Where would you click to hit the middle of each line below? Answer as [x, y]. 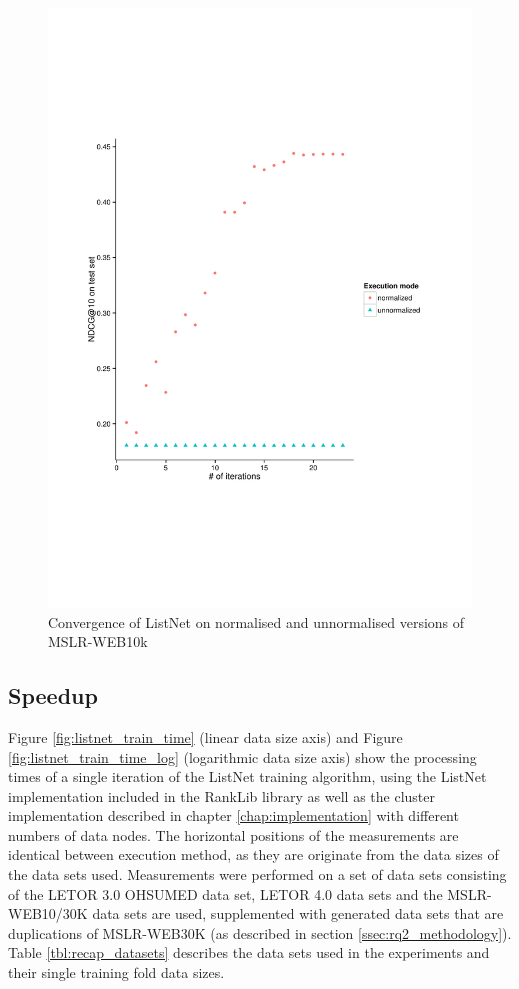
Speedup [53, 695]
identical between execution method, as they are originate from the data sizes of [253, 854]
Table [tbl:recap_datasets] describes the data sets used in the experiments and [249, 952]
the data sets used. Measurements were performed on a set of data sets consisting [257, 874]
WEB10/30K [48, 913]
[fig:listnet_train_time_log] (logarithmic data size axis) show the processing [242, 756]
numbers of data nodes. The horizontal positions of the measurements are [233, 834]
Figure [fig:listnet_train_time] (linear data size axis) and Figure [205, 736]
